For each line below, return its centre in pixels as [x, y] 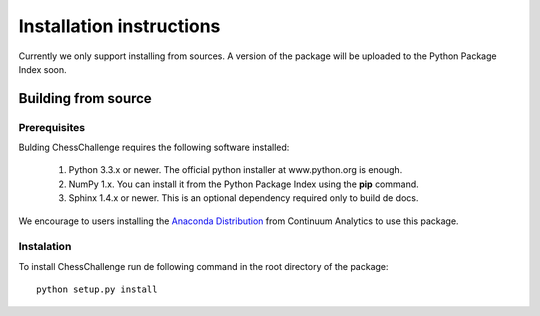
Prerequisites [51, 127]
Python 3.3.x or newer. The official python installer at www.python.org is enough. [235, 170]
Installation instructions [119, 26]
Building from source [85, 98]
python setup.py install [97, 289]
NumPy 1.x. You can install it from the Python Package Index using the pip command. [243, 184]
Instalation [45, 247]
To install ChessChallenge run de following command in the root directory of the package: [203, 266]
